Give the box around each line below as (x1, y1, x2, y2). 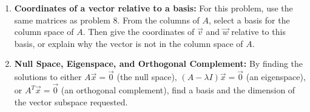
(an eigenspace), (246, 70, 306, 83)
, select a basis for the (209, 13, 290, 26)
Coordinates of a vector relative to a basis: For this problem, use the (14, 2, 293, 14)
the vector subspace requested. (14, 95, 128, 108)
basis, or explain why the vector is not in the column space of (14, 37, 243, 49)
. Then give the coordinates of (83, 25, 195, 38)
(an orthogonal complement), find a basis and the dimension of (61, 84, 295, 96)
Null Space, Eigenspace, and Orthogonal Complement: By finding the (14, 57, 303, 70)
